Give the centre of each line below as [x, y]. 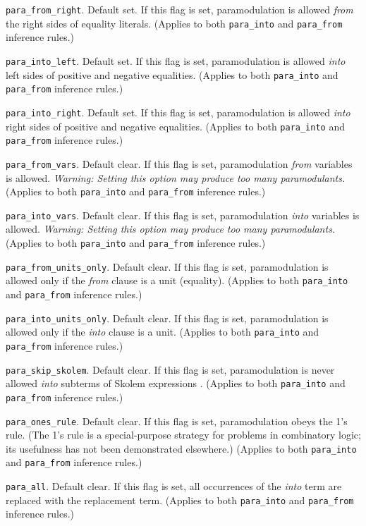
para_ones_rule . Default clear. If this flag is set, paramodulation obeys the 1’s [177, 421]
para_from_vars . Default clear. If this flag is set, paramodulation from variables [179, 163]
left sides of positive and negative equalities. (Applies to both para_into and [172, 74]
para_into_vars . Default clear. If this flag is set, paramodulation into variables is [183, 215]
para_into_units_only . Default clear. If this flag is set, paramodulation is [167, 318]
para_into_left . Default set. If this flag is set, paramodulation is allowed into [176, 60]
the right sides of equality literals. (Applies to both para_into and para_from [174, 23]
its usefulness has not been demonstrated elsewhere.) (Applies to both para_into [181, 448]
